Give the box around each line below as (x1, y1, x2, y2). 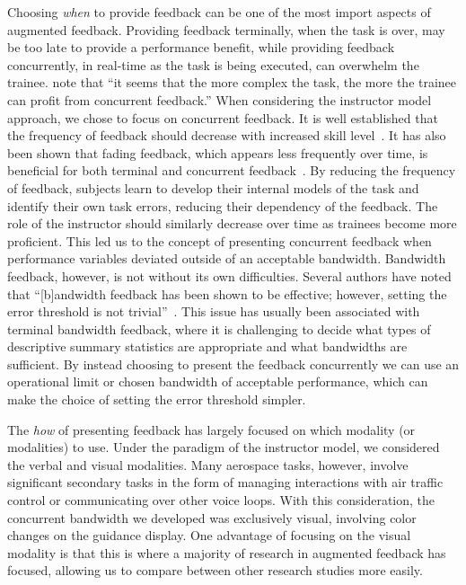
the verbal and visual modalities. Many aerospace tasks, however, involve (7, 455, 409, 474)
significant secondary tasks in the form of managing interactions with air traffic (7, 473, 444, 492)
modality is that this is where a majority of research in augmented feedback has (7, 543, 446, 562)
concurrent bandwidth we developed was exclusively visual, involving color (7, 508, 417, 527)
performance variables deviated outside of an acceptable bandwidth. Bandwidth (7, 249, 446, 268)
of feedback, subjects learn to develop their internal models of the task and (7, 178, 419, 197)
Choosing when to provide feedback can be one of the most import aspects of (7, 3, 431, 21)
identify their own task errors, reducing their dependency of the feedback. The (7, 196, 438, 215)
